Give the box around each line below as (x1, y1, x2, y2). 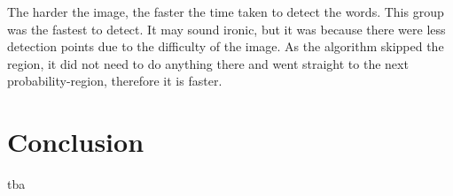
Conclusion (7, 124, 144, 160)
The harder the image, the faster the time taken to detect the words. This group (7, 3, 444, 20)
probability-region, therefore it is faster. (7, 72, 223, 90)
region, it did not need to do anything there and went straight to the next (7, 54, 409, 72)
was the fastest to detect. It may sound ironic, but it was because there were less (7, 19, 446, 38)
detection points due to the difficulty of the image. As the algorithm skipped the (7, 37, 444, 56)
